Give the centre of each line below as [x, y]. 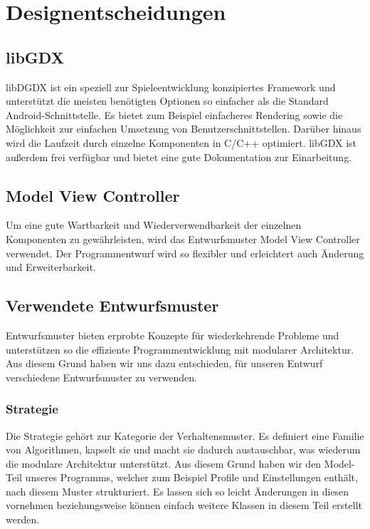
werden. [23, 519]
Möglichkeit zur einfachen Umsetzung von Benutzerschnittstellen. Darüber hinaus [184, 129]
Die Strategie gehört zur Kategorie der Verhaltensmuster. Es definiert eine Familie [185, 435]
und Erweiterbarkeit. [51, 267]
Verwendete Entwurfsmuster [112, 305]
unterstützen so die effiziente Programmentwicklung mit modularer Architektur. [180, 349]
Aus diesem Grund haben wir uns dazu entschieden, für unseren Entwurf [164, 363]
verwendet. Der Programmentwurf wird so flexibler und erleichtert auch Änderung [185, 253]
